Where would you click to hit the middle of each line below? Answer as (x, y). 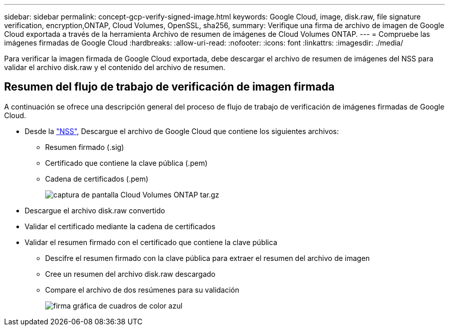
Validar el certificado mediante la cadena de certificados (120, 226)
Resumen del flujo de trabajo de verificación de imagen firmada (169, 87)
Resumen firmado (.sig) (85, 147)
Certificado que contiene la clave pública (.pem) (126, 163)
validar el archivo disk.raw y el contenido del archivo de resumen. (115, 67)
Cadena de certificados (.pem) (97, 179)
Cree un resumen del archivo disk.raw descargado (130, 274)
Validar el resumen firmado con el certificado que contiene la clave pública (151, 242)
